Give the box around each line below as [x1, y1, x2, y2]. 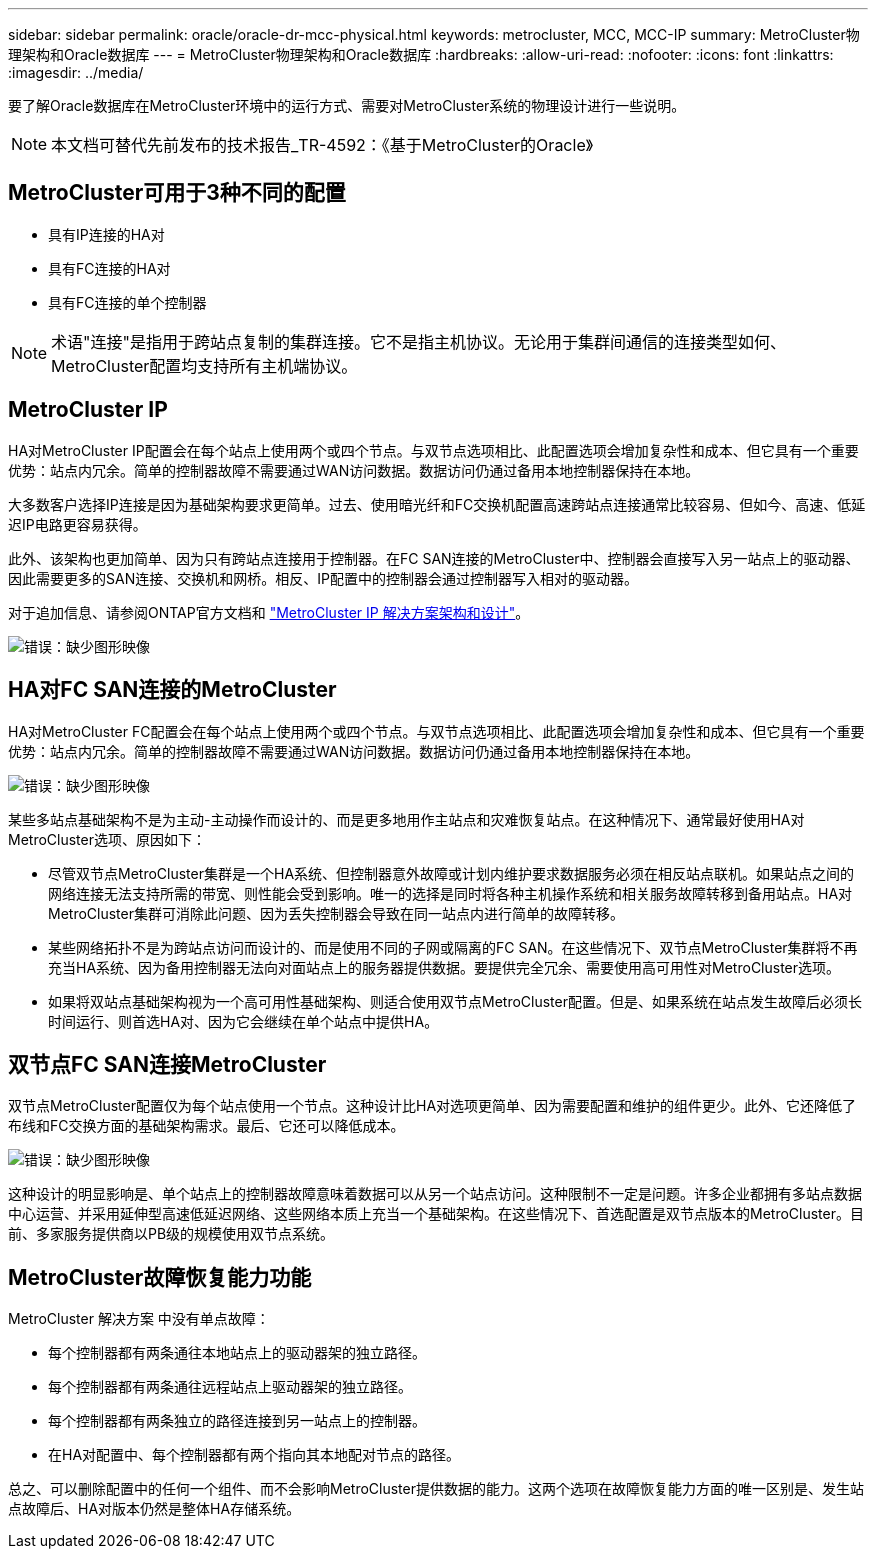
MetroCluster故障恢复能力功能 [8, 1264, 312, 1290]
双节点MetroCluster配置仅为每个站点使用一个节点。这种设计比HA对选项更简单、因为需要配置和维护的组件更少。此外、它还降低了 [8, 1097, 857, 1115]
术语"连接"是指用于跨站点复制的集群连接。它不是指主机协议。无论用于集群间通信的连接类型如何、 [51, 331, 786, 352]
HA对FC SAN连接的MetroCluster [8, 677, 337, 703]
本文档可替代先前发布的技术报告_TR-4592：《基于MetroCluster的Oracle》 [51, 135, 594, 155]
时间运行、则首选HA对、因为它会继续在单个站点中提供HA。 [48, 1012, 439, 1030]
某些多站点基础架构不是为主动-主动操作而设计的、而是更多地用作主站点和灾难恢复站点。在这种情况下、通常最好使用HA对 [8, 810, 805, 828]
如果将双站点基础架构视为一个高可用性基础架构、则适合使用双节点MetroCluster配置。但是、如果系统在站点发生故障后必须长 [48, 992, 862, 1010]
